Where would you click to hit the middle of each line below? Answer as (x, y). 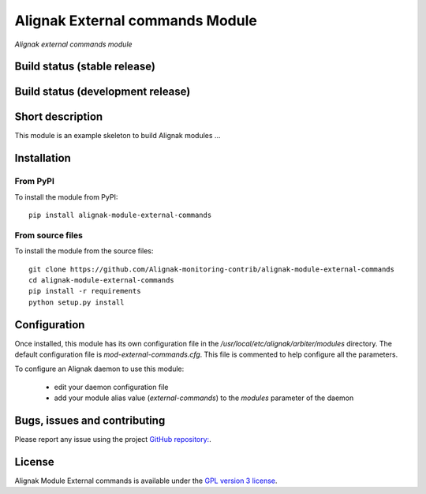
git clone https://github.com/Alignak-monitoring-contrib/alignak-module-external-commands (211, 269)
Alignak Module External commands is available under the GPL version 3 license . (146, 481)
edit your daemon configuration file (111, 387)
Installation (43, 158)
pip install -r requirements (85, 291)
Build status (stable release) (85, 67)
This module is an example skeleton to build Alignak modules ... (118, 136)
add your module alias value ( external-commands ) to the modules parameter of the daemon (204, 398)
